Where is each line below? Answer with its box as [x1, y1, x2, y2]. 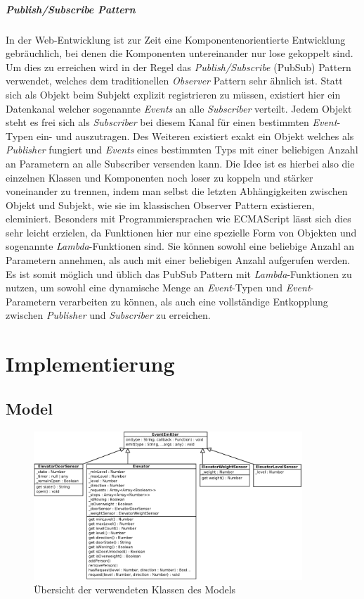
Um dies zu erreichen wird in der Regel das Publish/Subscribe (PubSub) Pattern [6, 59, 351, 74]
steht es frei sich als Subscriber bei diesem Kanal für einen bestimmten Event [6, 115, 337, 130]
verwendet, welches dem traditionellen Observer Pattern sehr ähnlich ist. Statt [6, 73, 343, 88]
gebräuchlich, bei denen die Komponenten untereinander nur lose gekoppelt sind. [6, 46, 353, 61]
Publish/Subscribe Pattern [6, 1, 136, 16]
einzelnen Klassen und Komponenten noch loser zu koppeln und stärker [6, 170, 313, 184]
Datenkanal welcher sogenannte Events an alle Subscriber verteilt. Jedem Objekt [6, 101, 352, 115]
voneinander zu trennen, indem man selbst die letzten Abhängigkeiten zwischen [6, 184, 348, 198]
